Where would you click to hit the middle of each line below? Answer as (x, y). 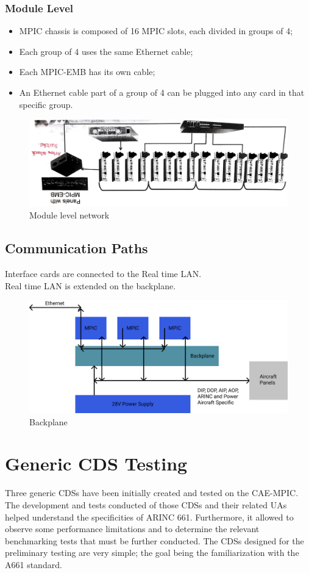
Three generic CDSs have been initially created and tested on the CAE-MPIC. (152, 493)
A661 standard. (34, 564)
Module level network (69, 215)
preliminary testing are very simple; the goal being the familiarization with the (152, 553)
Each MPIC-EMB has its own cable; (87, 72)
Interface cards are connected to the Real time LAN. (103, 274)
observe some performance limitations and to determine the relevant (132, 529)
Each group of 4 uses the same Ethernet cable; (106, 51)
